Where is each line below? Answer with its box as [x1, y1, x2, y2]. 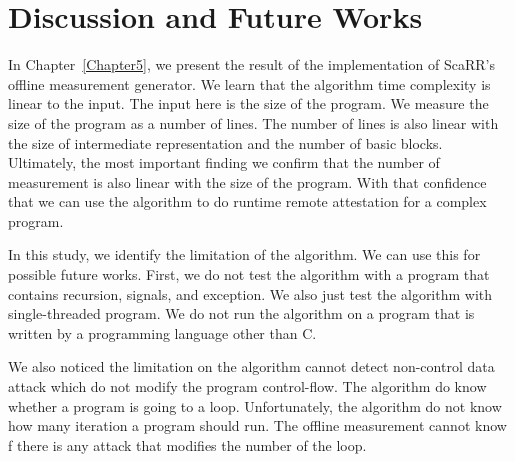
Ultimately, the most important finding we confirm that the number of [8, 152, 440, 173]
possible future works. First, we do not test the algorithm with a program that [8, 264, 490, 285]
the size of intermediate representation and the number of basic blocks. [8, 132, 443, 153]
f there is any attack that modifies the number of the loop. [8, 434, 367, 455]
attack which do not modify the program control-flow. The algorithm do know [8, 376, 487, 397]
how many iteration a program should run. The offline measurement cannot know [8, 415, 507, 436]
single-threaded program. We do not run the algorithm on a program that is [8, 303, 475, 324]
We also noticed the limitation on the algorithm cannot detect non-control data [8, 356, 495, 377]
